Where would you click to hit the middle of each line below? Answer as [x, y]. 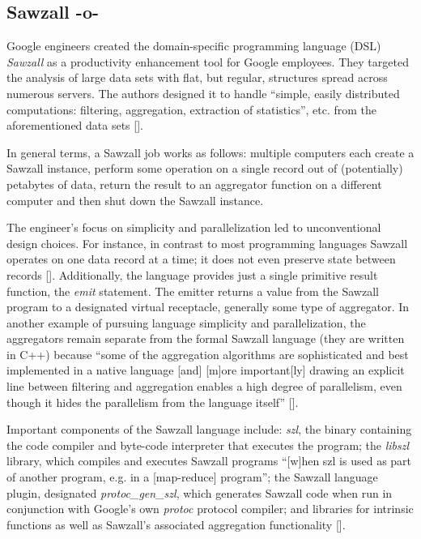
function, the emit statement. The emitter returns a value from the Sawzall [193, 291]
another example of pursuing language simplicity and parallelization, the [186, 322]
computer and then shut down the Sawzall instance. [135, 200]
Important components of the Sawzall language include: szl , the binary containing [209, 429]
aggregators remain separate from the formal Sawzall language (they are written [206, 338]
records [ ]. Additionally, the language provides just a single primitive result [192, 274]
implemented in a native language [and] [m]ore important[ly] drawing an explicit [206, 370]
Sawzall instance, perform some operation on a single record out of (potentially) [205, 168]
